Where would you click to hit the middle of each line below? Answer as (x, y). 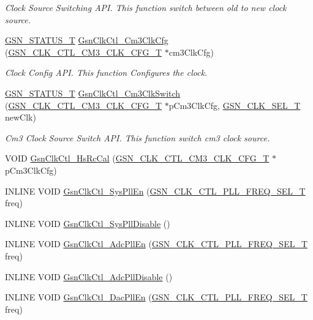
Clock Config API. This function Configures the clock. (106, 73)
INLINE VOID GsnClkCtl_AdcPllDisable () (89, 276)
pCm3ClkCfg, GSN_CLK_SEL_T (235, 105)
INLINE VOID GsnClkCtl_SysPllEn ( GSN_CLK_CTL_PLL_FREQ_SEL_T (155, 191)
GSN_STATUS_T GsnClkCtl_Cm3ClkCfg (87, 40)
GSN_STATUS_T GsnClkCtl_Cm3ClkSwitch (93, 93)
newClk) (21, 117)
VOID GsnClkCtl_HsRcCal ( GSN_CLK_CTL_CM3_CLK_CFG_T (137, 158)
